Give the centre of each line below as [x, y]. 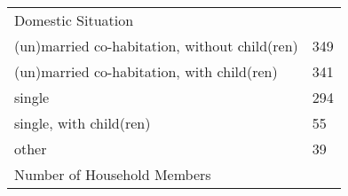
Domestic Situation [74, 20]
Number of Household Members [113, 174]
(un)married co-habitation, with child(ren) [146, 71]
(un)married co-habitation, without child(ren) [156, 46]
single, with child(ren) [83, 123]
